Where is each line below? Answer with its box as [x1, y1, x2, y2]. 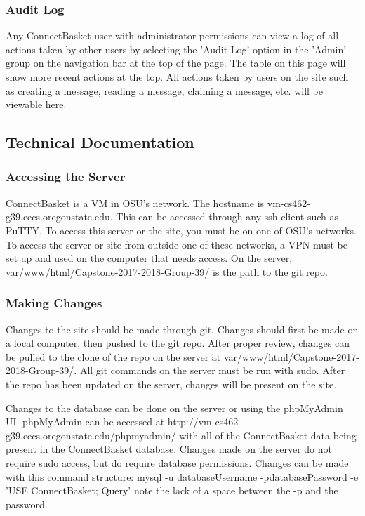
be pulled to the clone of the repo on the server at [6, 349, 221, 364]
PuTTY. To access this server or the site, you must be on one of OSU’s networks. [6, 223, 357, 237]
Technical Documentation [6, 131, 194, 153]
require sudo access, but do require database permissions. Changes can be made [6, 455, 349, 470]
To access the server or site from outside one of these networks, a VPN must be [6, 237, 348, 251]
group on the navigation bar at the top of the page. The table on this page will [6, 55, 346, 70]
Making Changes [6, 294, 102, 312]
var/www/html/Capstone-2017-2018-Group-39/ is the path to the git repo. [6, 264, 328, 279]
